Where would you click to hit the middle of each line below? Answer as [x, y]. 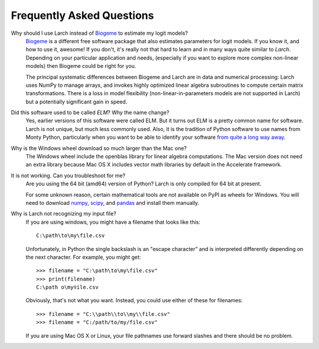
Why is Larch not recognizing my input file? [64, 214]
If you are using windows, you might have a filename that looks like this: [113, 222]
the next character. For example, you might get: [83, 257]
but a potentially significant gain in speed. [77, 102]
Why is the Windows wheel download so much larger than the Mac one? [99, 148]
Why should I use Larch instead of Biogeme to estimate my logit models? [100, 33]
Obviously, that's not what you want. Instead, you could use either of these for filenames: [134, 301]
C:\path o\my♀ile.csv [67, 287]
